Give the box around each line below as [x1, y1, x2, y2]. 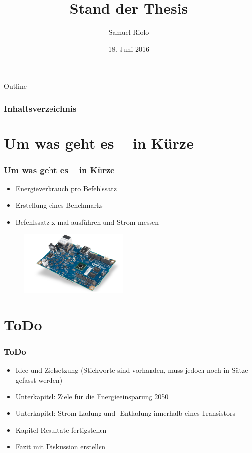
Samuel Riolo [108, 27, 149, 37]
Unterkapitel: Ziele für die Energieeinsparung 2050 [15, 391, 169, 401]
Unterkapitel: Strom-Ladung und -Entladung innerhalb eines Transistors [15, 408, 235, 418]
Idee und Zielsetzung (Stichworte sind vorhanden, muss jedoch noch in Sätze [15, 365, 248, 375]
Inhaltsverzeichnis [4, 102, 77, 114]
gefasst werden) [15, 374, 63, 385]
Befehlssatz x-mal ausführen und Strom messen [15, 216, 159, 227]
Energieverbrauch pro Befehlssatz [15, 183, 117, 194]
